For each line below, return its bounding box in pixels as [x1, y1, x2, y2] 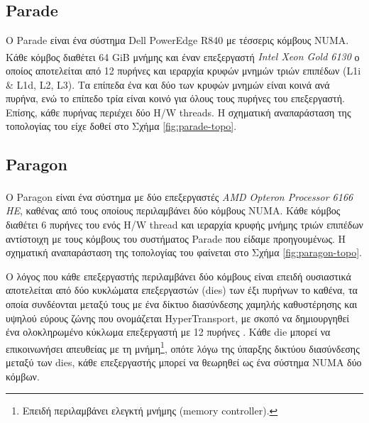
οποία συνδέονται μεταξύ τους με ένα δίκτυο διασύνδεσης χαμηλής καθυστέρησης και [6, 297, 358, 312]
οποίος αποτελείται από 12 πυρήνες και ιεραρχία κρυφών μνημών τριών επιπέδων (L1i [6, 63, 361, 78]
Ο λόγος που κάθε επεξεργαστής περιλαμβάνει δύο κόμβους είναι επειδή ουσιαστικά [6, 268, 351, 283]
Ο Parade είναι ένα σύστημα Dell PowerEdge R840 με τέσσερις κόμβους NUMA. [6, 33, 349, 48]
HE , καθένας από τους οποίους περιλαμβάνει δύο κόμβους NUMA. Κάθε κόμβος [6, 203, 341, 218]
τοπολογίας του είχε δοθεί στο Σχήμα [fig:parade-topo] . [6, 119, 237, 133]
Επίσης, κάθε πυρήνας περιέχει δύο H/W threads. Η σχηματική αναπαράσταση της [6, 104, 351, 119]
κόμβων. [6, 368, 40, 383]
